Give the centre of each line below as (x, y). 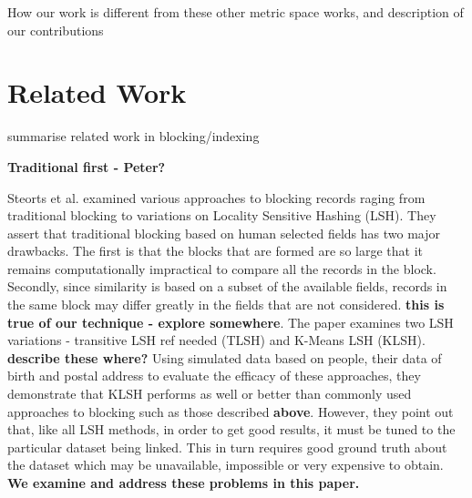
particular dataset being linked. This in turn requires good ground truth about (227, 447)
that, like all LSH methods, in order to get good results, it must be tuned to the (231, 429)
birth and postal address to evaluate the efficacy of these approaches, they (214, 376)
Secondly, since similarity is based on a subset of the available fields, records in (227, 286)
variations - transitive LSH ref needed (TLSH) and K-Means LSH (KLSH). (216, 340)
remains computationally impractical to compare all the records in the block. (222, 268)
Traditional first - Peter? (87, 166)
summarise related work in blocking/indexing (133, 136)
